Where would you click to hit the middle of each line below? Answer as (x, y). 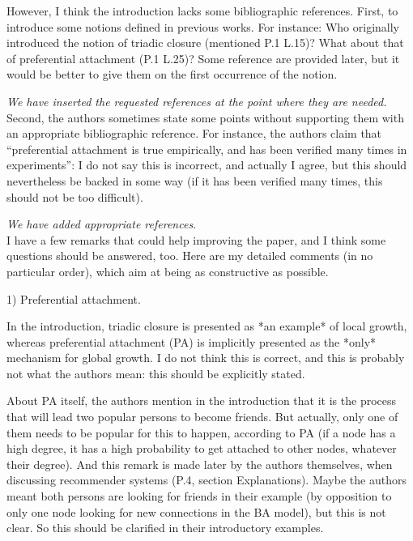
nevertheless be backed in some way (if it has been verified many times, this (195, 180)
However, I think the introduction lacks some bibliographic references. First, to (202, 11)
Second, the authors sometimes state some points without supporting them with (205, 117)
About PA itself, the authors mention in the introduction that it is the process (202, 400)
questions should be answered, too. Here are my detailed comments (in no (190, 256)
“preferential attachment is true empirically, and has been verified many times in (207, 149)
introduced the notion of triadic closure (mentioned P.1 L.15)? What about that (205, 43)
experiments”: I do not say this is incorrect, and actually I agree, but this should (207, 165)
